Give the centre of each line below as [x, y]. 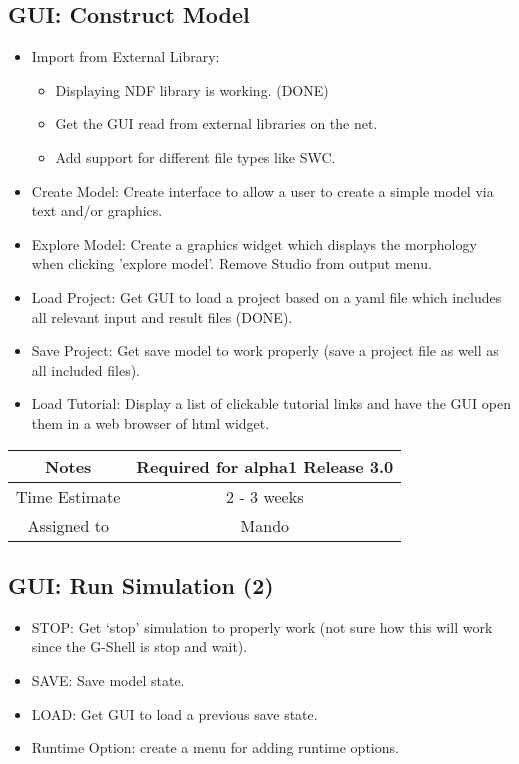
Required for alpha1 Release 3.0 [265, 466]
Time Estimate [68, 496]
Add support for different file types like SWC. [195, 156]
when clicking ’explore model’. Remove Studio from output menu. [231, 263]
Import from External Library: [125, 56]
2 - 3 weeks [265, 496]
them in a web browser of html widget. [150, 422]
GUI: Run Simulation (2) [141, 584]
